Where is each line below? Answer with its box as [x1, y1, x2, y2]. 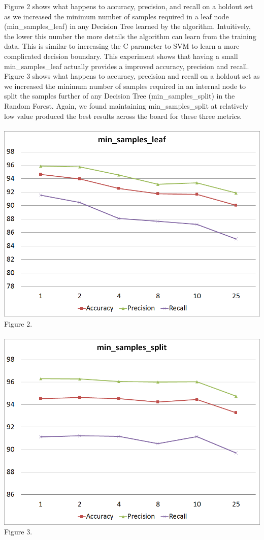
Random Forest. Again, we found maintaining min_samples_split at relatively [4, 100, 249, 111]
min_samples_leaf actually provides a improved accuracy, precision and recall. [4, 60, 249, 71]
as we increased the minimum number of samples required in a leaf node [4, 11, 229, 21]
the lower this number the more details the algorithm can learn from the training [4, 30, 256, 41]
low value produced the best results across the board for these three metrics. [4, 110, 242, 121]
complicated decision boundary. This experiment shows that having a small [4, 50, 238, 61]
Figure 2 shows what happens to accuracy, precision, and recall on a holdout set [4, 1, 253, 11]
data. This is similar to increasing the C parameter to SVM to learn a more [4, 41, 240, 51]
